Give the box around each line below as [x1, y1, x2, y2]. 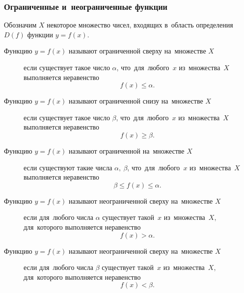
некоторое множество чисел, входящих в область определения [47, 20, 233, 30]
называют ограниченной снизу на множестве [69, 96, 203, 106]
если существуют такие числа [24, 162, 112, 172]
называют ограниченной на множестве [69, 145, 185, 156]
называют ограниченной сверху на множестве [69, 46, 206, 56]
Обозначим [4, 20, 37, 30]
